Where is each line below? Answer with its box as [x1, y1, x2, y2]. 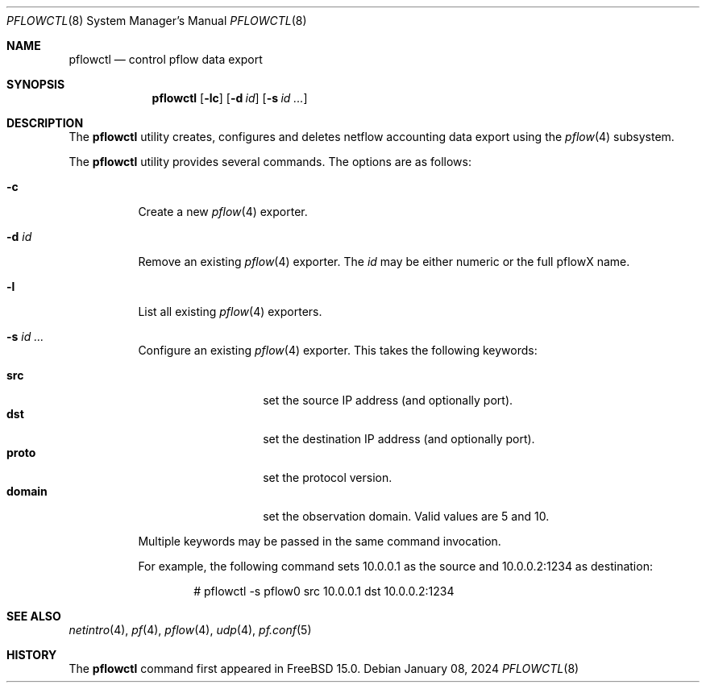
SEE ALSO [6, 609, 61, 623]
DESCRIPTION [6, 116, 84, 130]
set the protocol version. [263, 471, 392, 484]
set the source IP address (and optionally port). [263, 393, 513, 407]
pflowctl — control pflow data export [69, 52, 263, 66]
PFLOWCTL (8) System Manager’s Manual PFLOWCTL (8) [6, 14, 307, 27]
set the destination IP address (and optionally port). [263, 432, 535, 446]
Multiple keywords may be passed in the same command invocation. [138, 534, 501, 548]
